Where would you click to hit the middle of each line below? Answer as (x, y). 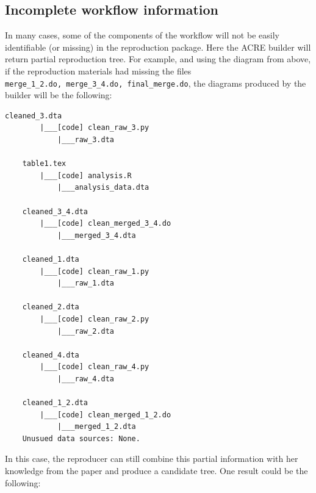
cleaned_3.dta (34, 116)
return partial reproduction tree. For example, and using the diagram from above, (158, 59)
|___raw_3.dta (85, 140)
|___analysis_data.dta (103, 188)
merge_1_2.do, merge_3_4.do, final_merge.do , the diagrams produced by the (156, 83)
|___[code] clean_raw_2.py (95, 319)
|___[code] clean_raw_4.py (95, 367)
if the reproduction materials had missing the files (98, 70)
